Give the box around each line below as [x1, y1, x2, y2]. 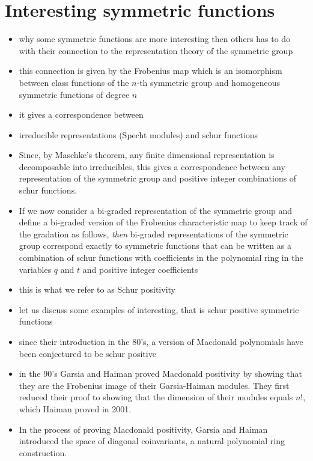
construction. [19, 446, 67, 459]
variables [19, 263, 52, 275]
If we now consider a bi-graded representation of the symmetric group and [19, 204, 293, 216]
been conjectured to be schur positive [19, 347, 156, 359]
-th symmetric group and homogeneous [136, 76, 281, 88]
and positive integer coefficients [82, 263, 198, 275]
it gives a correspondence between [19, 108, 144, 121]
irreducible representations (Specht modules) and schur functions [19, 128, 258, 141]
